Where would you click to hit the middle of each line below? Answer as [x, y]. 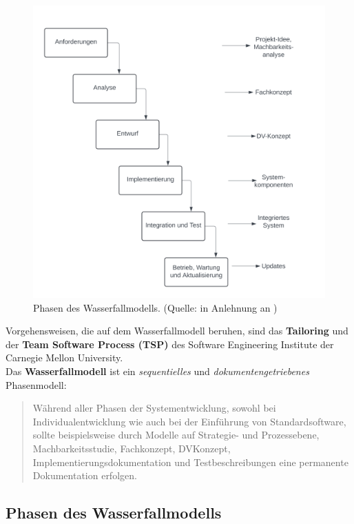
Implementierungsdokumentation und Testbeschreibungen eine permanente [190, 462]
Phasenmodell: [36, 384]
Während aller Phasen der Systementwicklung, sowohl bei [154, 408]
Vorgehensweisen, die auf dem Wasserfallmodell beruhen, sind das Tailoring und [177, 331]
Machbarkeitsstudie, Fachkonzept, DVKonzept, [132, 448]
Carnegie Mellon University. [64, 357]
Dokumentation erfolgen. [85, 475]
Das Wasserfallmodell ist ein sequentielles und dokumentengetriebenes [157, 371]
